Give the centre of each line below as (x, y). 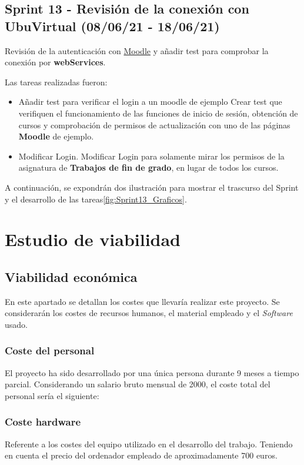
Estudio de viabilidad (93, 239)
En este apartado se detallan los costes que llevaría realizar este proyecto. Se (142, 301)
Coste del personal (50, 351)
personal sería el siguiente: (52, 395)
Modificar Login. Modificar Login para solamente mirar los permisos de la (151, 156)
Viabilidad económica (71, 276)
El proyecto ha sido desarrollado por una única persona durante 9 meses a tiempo (152, 372)
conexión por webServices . (55, 62)
